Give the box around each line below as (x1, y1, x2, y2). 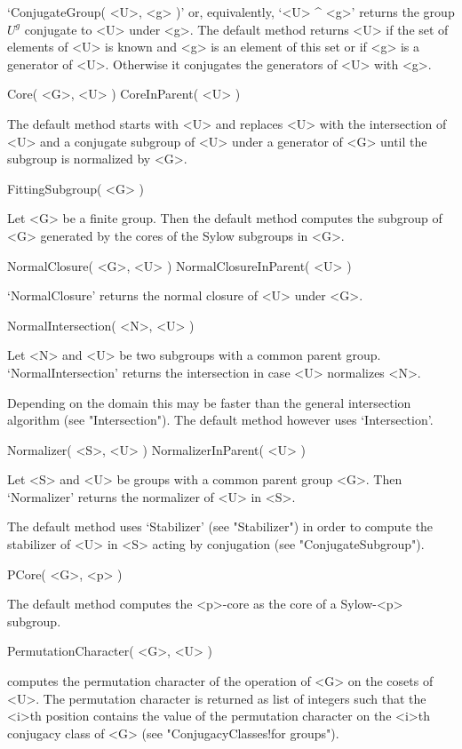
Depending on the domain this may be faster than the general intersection (7, 393, 411, 411)
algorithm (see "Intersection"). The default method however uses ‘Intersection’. (7, 410, 434, 429)
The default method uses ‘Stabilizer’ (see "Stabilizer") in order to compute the (7, 517, 434, 536)
